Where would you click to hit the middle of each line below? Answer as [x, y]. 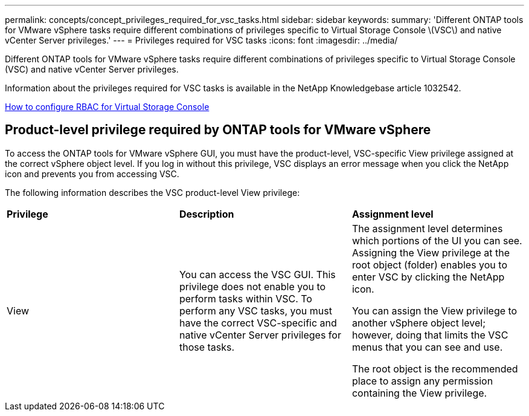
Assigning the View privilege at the [431, 252]
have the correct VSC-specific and [258, 323]
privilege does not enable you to [252, 286]
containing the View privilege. [419, 393]
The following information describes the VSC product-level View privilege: [152, 192]
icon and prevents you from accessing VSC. [92, 174]
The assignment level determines [427, 228]
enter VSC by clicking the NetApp [428, 277]
